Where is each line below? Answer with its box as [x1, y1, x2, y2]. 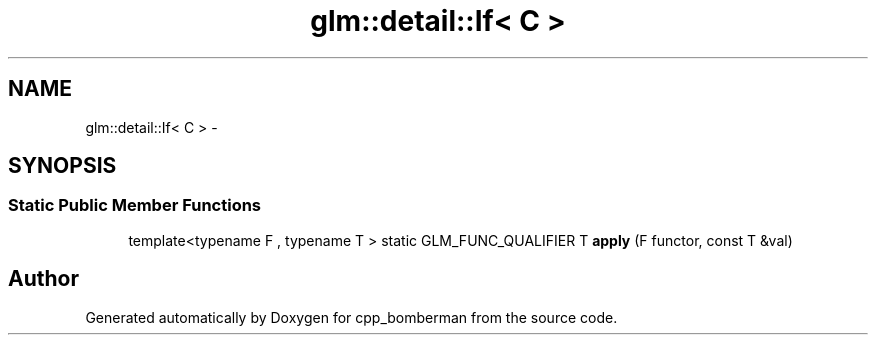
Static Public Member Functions [8, 195, 262, 216]
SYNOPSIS [8, 153, 117, 179]
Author [8, 266, 79, 292]
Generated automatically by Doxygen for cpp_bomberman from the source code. [85, 308, 618, 326]
